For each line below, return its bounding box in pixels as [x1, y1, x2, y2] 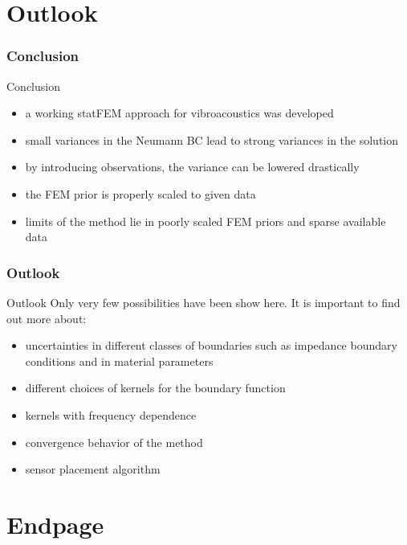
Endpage [6, 507, 104, 540]
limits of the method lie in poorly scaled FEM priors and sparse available [25, 212, 386, 229]
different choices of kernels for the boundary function [25, 379, 286, 396]
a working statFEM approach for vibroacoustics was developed [25, 104, 334, 121]
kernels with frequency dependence [25, 406, 197, 423]
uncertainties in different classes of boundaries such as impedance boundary [25, 337, 397, 354]
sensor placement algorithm [25, 461, 161, 477]
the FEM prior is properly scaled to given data [25, 185, 256, 202]
